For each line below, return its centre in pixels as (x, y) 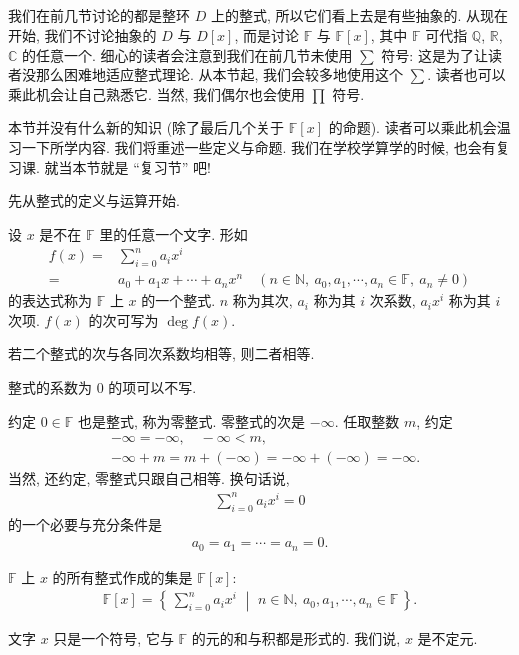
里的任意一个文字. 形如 (173, 233)
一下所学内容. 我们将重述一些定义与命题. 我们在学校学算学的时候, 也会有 (258, 146)
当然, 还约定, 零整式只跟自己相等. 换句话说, (149, 478)
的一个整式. (178, 300)
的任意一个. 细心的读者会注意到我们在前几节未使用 (187, 54)
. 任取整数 (367, 420)
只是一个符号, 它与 (113, 637)
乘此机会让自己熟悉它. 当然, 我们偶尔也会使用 (157, 93)
